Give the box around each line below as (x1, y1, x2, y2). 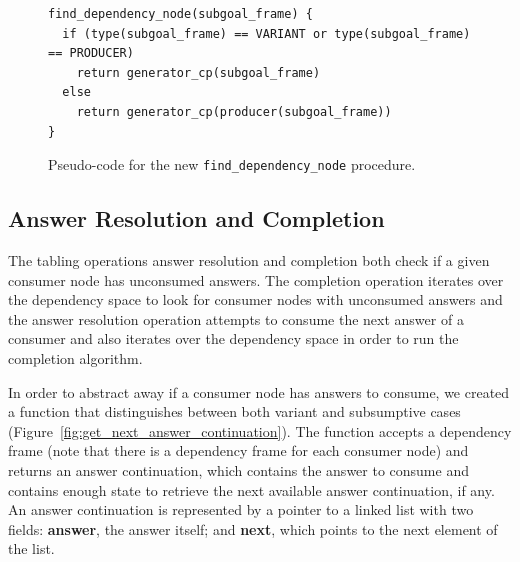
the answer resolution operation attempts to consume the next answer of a (8, 308, 464, 329)
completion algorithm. (8, 347, 143, 368)
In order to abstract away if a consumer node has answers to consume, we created (8, 381, 510, 402)
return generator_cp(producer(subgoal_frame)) (76, 104, 392, 119)
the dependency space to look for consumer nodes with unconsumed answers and (8, 289, 503, 310)
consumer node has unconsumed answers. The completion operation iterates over (8, 269, 504, 290)
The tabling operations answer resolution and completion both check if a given (8, 250, 490, 271)
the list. (8, 538, 55, 559)
